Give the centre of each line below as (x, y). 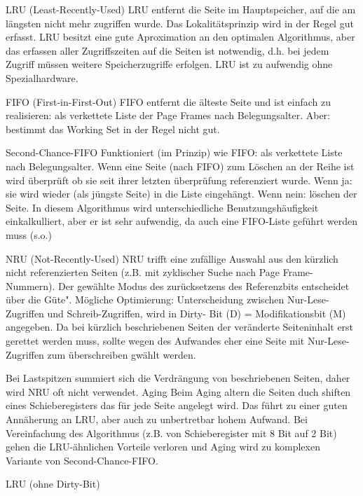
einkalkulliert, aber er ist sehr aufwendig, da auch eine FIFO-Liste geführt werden (181, 221)
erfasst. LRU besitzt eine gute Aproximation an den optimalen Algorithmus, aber (180, 37)
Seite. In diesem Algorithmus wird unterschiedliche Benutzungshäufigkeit (162, 207)
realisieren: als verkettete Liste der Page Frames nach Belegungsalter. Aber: (168, 115)
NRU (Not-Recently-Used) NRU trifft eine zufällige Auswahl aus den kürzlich (172, 258)
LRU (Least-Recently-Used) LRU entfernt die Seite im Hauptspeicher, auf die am (181, 9)
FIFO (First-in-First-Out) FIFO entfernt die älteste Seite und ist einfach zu (168, 101)
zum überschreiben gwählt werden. (122, 354)
